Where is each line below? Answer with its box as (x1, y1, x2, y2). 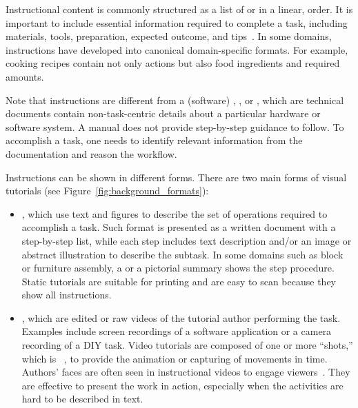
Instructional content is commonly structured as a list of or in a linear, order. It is (6, 2, 353, 16)
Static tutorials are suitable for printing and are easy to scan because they (21, 274, 336, 288)
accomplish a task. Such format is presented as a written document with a (21, 220, 336, 234)
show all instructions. (21, 287, 112, 302)
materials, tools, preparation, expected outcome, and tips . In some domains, (6, 29, 332, 43)
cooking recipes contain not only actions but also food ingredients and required (6, 56, 340, 70)
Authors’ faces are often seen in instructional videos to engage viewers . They (21, 365, 350, 379)
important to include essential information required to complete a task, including (6, 15, 348, 30)
